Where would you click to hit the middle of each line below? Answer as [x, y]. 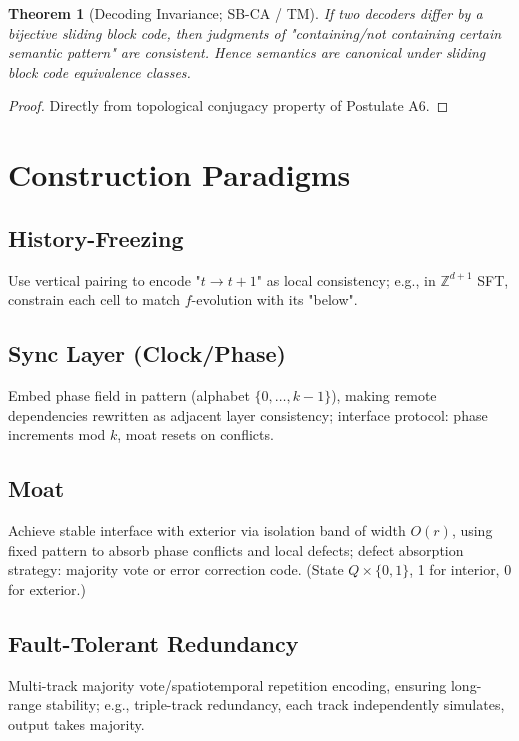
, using [472, 529]
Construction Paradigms [179, 174]
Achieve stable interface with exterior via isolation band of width [207, 529]
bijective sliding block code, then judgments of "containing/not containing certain [255, 32]
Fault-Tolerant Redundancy [153, 642]
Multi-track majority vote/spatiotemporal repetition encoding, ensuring [227, 684]
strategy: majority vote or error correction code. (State [176, 569]
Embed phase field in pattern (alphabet [129, 394]
